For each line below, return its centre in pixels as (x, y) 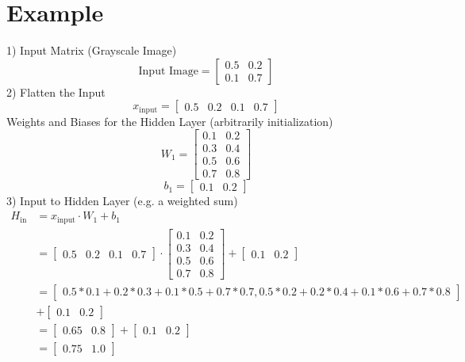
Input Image (168, 71)
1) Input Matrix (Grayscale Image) (92, 50)
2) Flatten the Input (56, 91)
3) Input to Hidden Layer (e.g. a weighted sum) (122, 201)
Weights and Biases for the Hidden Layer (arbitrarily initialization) (170, 121)
